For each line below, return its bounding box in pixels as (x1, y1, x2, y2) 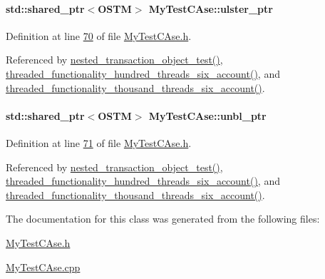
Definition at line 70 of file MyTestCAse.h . (6, 28, 192, 43)
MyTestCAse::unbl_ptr (148, 108, 267, 123)
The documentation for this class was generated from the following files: (6, 211, 320, 226)
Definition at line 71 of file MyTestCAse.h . (6, 135, 192, 150)
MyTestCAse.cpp (6, 259, 81, 274)
